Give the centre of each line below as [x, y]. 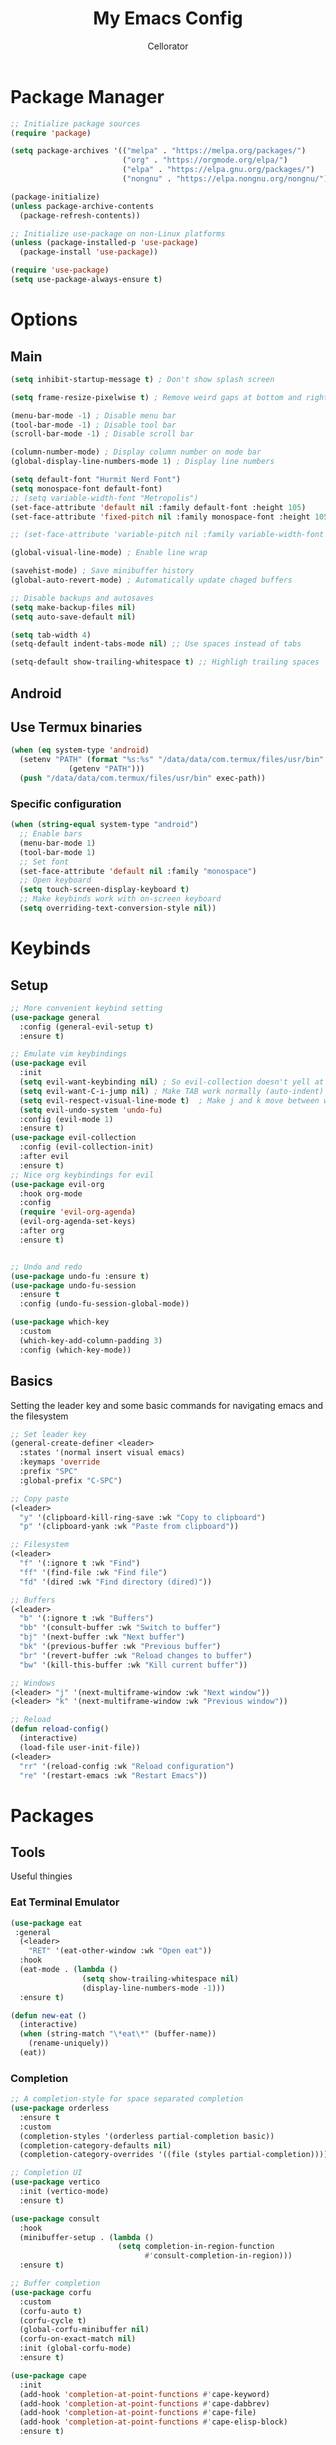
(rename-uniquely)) [69, 2043]
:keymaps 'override [60, 1462]
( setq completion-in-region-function [196, 2247]
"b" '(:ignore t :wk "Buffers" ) [87, 1618]
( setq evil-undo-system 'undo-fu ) [91, 1110]
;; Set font [44, 862]
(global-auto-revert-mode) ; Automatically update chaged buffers [151, 580]
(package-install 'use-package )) [89, 252]
